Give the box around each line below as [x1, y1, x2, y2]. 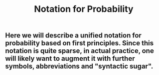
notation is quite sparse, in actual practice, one [5, 47, 155, 55]
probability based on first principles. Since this [5, 39, 154, 47]
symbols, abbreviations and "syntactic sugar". [5, 62, 154, 71]
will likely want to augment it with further [5, 54, 135, 63]
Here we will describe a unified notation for [5, 31, 142, 40]
